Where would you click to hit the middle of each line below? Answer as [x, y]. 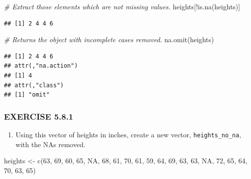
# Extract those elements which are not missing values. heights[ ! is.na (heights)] [122, 6]
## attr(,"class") [34, 85]
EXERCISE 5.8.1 [39, 116]
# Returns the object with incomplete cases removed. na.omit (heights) [109, 39]
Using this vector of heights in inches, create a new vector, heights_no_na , [128, 134]
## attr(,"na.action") [41, 66]
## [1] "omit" [27, 95]
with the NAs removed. [50, 144]
